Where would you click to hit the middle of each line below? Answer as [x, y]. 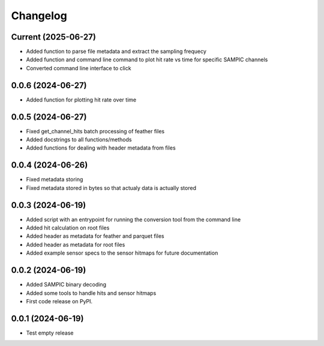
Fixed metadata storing [55, 180]
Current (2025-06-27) [53, 37]
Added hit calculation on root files [68, 228]
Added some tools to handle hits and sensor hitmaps [91, 293]
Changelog [39, 16]
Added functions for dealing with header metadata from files [101, 148]
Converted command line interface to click [79, 68]
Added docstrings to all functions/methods [79, 140]
